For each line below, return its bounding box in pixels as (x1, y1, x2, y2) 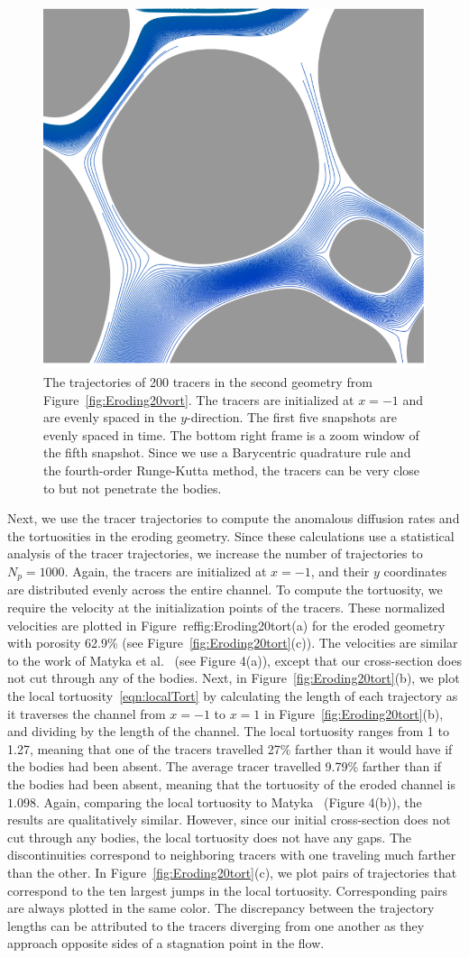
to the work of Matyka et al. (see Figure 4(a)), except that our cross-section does (7, 650, 462, 669)
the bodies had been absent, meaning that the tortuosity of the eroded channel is (7, 774, 456, 793)
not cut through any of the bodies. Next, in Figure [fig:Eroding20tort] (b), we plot (7, 668, 460, 687)
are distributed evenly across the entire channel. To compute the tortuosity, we (7, 580, 443, 599)
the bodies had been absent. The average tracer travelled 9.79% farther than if (7, 757, 442, 776)
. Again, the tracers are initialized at (64, 561, 267, 580)
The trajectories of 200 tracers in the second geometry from (43, 373, 372, 391)
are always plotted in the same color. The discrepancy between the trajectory (7, 898, 435, 917)
